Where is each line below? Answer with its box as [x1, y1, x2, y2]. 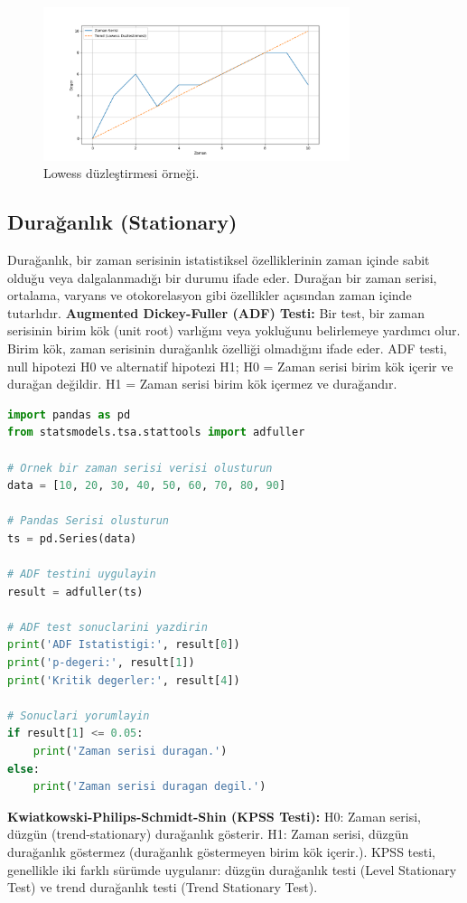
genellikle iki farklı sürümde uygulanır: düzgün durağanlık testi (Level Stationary [7, 860, 457, 879]
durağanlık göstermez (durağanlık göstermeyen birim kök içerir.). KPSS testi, [7, 842, 436, 861]
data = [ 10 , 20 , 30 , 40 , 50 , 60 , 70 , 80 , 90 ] [7, 479, 286, 493]
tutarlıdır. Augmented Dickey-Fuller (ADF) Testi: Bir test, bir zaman [7, 303, 425, 322]
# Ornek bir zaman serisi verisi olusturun [7, 461, 273, 475]
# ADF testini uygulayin [7, 568, 156, 581]
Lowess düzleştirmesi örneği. [43, 164, 200, 183]
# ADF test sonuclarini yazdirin [7, 620, 208, 634]
